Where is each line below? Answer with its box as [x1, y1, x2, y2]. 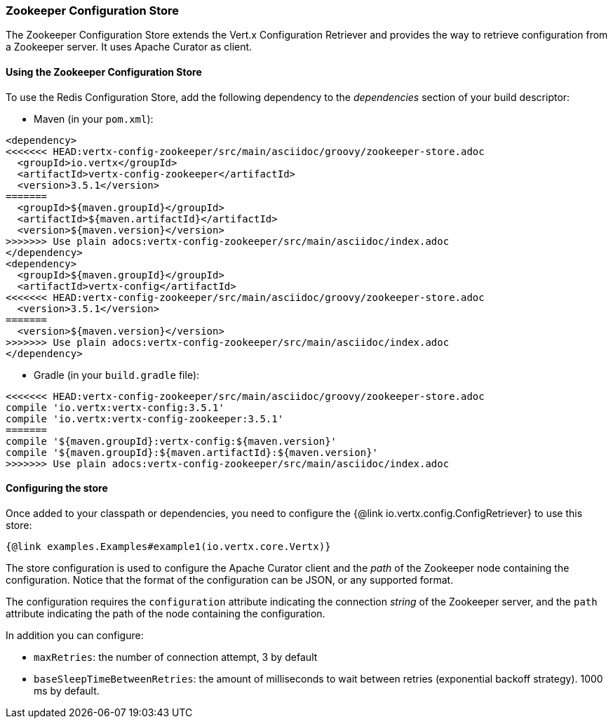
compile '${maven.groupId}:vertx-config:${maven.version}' [6, 435, 337, 447]
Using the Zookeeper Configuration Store [6, 65, 202, 78]
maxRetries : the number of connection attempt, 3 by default [34, 650, 318, 663]
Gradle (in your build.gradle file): [34, 368, 200, 381]
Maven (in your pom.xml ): [34, 112, 154, 125]
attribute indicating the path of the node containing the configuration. [6, 607, 325, 619]
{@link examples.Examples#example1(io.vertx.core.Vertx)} [6, 540, 331, 552]
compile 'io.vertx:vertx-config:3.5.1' [6, 401, 224, 413]
